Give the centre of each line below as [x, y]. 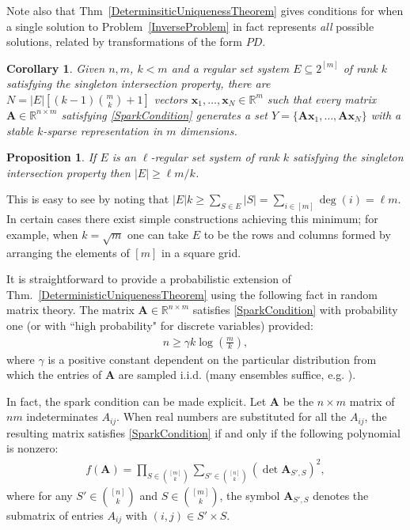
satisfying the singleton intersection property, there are [139, 83]
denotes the [341, 495]
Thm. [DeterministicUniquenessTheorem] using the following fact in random [192, 294]
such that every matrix [322, 98]
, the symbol [250, 495]
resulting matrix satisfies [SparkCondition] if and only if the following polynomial [203, 432]
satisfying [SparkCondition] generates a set [164, 114]
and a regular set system [230, 68]
